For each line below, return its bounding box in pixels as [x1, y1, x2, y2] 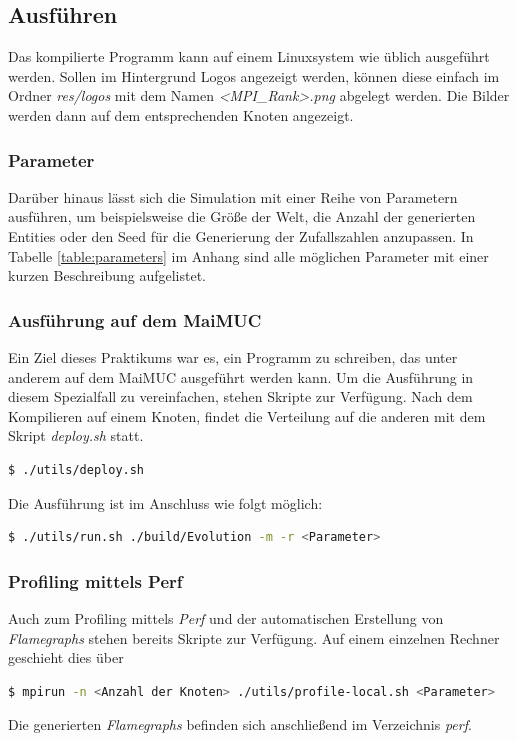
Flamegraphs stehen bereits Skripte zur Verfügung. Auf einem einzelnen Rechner [8, 627, 500, 648]
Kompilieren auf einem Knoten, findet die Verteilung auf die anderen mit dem [8, 405, 486, 426]
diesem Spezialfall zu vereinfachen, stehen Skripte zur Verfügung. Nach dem [8, 386, 473, 407]
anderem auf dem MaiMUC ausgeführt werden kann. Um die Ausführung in [8, 366, 474, 387]
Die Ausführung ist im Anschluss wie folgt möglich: [8, 492, 323, 513]
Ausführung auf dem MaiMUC [8, 307, 262, 332]
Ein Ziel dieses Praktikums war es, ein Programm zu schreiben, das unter [8, 346, 458, 367]
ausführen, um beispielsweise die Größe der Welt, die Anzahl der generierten [8, 206, 476, 227]
